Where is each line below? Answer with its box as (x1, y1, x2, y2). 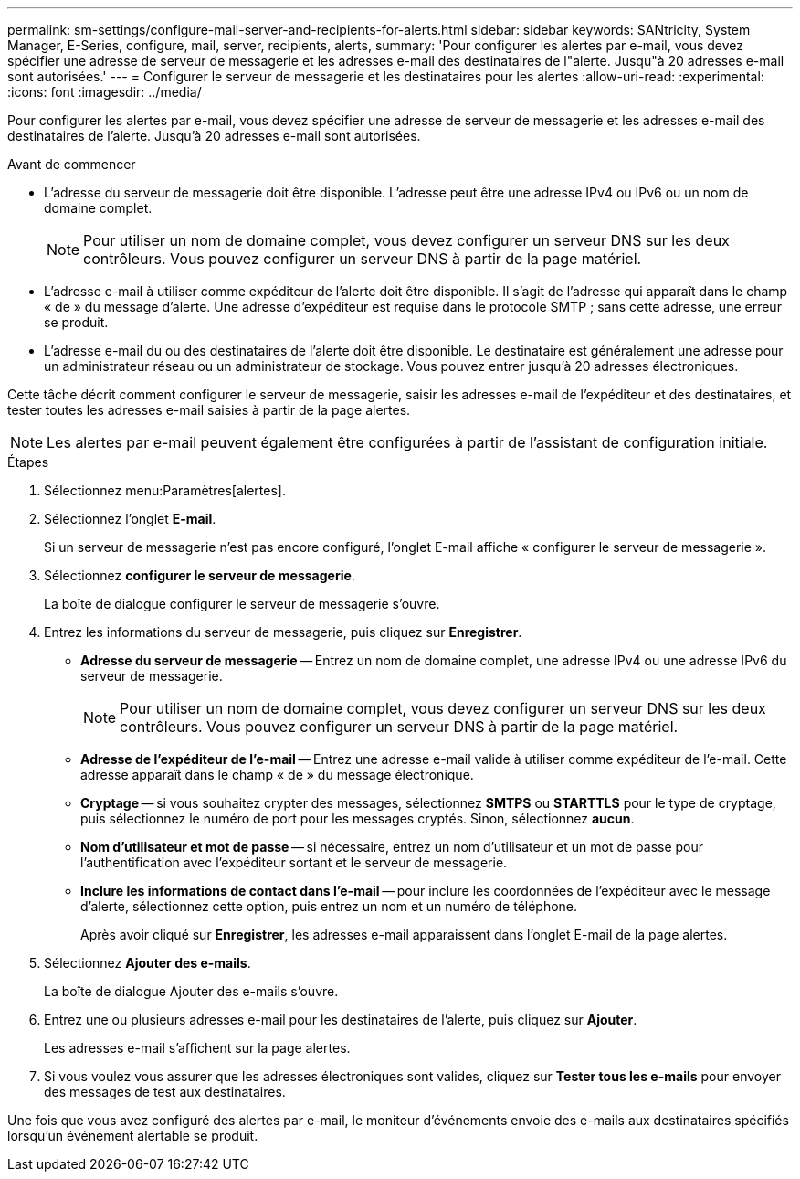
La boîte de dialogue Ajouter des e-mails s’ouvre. (44, 983, 339, 999)
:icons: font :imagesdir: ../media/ (7, 84, 202, 100)
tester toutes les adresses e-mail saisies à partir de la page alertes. (7, 402, 411, 418)
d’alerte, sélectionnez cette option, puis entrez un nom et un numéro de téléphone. (80, 898, 578, 914)
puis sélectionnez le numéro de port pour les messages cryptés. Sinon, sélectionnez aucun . (80, 811, 635, 826)
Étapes (7, 454, 49, 470)
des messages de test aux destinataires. (44, 1084, 286, 1099)
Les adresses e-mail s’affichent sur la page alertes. (44, 1040, 351, 1056)
